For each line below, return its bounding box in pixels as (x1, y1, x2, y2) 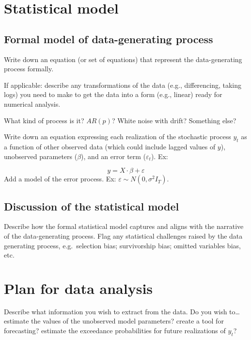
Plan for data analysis (4, 278, 153, 298)
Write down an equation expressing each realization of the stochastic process (4, 131, 231, 142)
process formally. (4, 64, 54, 74)
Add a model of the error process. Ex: (4, 174, 116, 184)
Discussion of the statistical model (4, 198, 179, 213)
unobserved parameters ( (4, 151, 78, 161)
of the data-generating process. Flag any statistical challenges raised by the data (4, 230, 243, 241)
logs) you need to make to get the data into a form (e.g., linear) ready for (4, 89, 222, 99)
